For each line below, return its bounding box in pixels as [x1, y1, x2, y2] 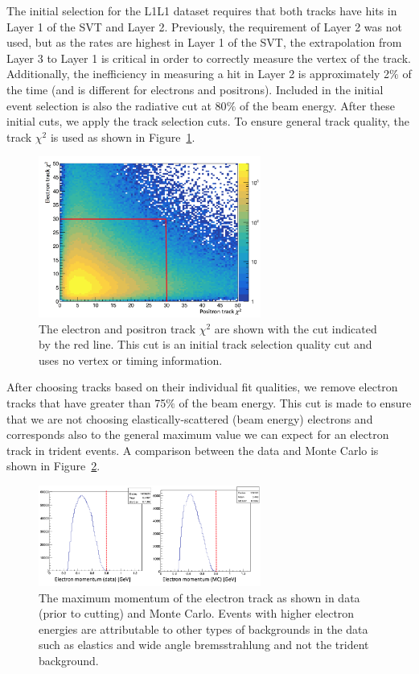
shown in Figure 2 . [6, 457, 101, 474]
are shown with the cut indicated [214, 320, 377, 337]
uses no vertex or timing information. [39, 351, 223, 368]
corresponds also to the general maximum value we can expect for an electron [6, 426, 389, 443]
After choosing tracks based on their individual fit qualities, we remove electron [6, 378, 398, 395]
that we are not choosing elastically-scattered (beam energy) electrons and [6, 410, 373, 427]
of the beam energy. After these [239, 97, 395, 114]
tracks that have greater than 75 [6, 395, 166, 411]
